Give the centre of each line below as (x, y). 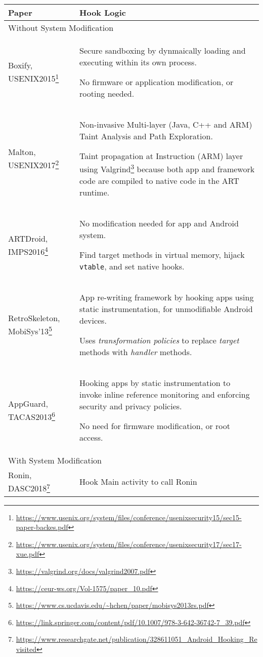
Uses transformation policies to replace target (159, 340)
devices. (93, 321)
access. (91, 438)
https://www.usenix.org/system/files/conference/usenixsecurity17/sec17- (129, 544)
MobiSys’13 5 (30, 331)
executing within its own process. (138, 62)
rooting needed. (107, 93)
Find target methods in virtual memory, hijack (162, 255)
